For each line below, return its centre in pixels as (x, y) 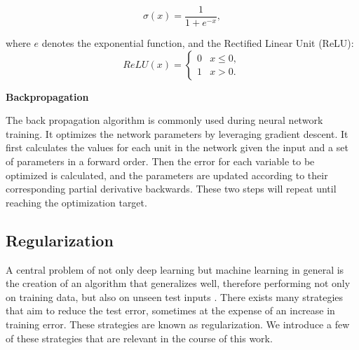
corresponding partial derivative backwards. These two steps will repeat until (171, 189)
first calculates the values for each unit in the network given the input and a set (177, 147)
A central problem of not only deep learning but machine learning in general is (175, 269)
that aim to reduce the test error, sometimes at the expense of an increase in (170, 310)
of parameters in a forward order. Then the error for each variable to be (160, 161)
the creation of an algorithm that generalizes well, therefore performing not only (178, 283)
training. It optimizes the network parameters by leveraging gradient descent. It (177, 133)
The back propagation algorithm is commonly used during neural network (164, 120)
